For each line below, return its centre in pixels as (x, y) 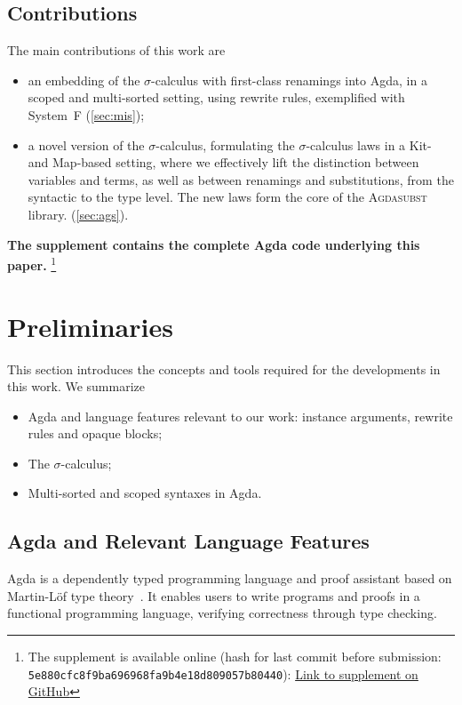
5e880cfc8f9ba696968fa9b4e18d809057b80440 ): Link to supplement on (223, 673)
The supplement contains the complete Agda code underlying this (214, 244)
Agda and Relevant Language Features (188, 541)
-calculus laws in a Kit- (369, 144)
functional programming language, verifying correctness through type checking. (222, 613)
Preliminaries (90, 326)
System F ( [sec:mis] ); (86, 114)
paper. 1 (32, 264)
